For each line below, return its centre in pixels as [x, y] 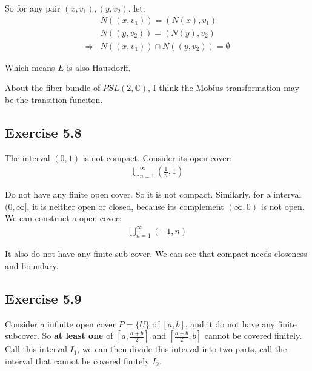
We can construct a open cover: [63, 218]
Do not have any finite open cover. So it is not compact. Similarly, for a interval [153, 194]
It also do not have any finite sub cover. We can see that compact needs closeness [156, 254]
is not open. [283, 206]
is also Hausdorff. [99, 67]
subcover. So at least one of [59, 336]
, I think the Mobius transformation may [224, 88]
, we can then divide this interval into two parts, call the [182, 349]
